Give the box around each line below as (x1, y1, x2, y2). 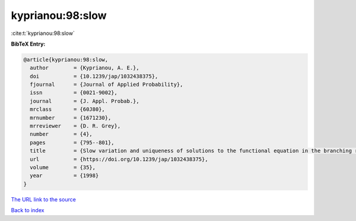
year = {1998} (30, 172, 99, 179)
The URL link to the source (11, 196, 77, 203)
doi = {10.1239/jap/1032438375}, (30, 73, 158, 79)
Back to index (11, 207, 44, 214)
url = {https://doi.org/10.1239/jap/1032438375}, (30, 156, 208, 162)
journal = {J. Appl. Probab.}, (30, 98, 139, 104)
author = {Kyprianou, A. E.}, (30, 65, 139, 71)
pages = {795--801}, (30, 139, 115, 146)
